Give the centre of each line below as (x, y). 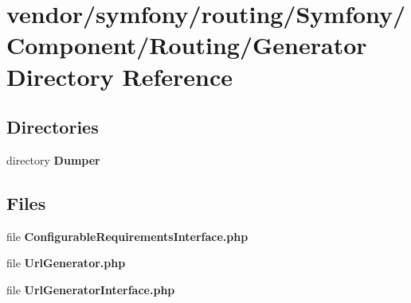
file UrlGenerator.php (66, 263)
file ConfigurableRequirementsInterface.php (127, 236)
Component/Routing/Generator (187, 45)
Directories (53, 127)
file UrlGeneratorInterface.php (91, 289)
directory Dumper (53, 159)
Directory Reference (120, 76)
